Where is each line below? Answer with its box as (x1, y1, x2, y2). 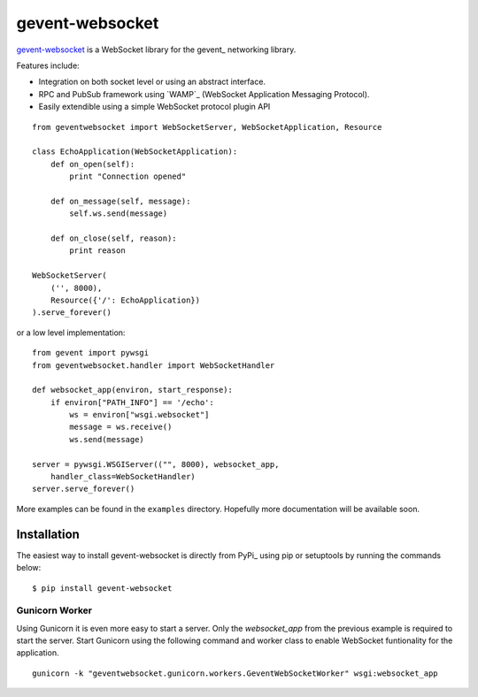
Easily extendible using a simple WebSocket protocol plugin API (38, 102, 271, 112)
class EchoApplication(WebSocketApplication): (32, 147, 238, 157)
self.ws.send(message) (69, 209, 168, 218)
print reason (69, 246, 126, 256)
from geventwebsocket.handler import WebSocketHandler (32, 360, 275, 371)
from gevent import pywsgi (32, 348, 150, 358)
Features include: (16, 60, 80, 71)
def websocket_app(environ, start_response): (32, 385, 234, 395)
